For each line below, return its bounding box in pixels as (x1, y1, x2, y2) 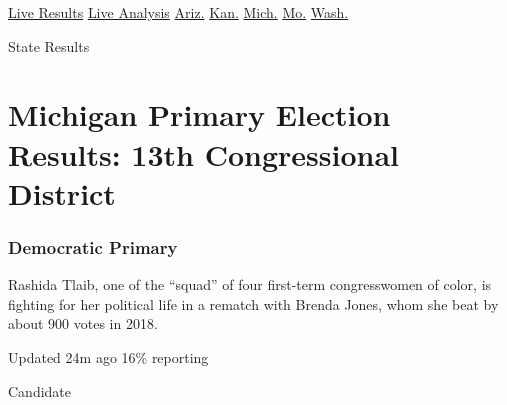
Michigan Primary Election (8, 94, 391, 135)
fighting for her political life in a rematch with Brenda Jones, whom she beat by (8, 293, 499, 314)
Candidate (8, 380, 72, 401)
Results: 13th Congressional (8, 133, 399, 174)
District (8, 172, 116, 213)
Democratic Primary (8, 234, 178, 259)
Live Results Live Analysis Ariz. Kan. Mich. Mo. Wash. (8, 2, 349, 22)
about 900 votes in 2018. (8, 313, 158, 334)
